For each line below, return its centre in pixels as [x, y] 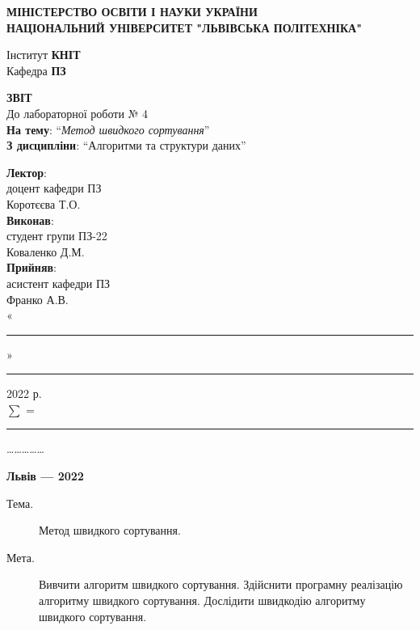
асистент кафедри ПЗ [59, 283]
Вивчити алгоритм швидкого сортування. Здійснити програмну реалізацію [221, 584]
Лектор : [27, 172]
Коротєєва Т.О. [44, 203]
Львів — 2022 [45, 476]
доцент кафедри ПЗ [54, 188]
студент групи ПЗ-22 [57, 236]
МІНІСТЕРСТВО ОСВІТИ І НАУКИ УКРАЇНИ [132, 11]
